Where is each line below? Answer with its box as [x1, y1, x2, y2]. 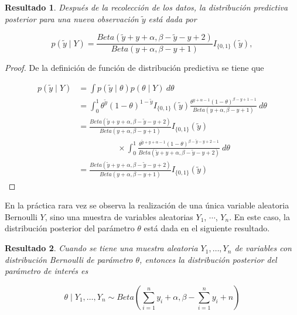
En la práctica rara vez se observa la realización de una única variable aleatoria [5, 199, 289, 211]
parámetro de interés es [5, 265, 88, 277]
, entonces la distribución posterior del [139, 253, 277, 265]
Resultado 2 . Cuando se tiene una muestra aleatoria [5, 242, 198, 254]
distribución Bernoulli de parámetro [5, 253, 133, 265]
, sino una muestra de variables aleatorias [45, 210, 193, 222]
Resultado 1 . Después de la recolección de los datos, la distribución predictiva [5, 1, 288, 13]
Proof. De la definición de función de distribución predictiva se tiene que [5, 61, 264, 74]
